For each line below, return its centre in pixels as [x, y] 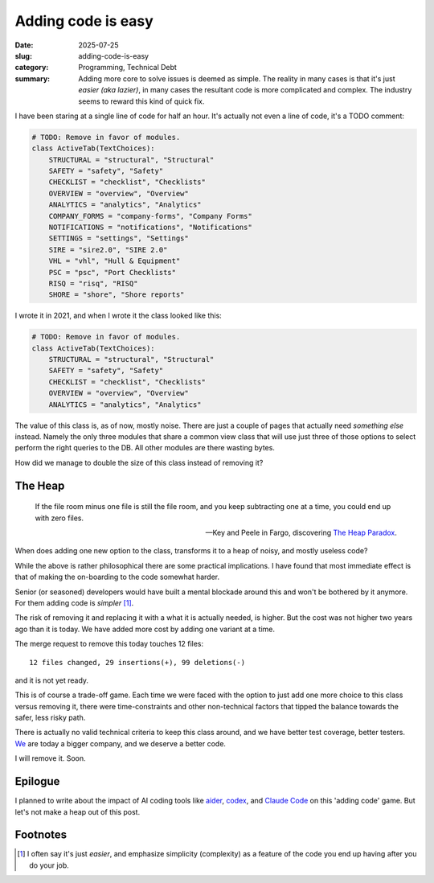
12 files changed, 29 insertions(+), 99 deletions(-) [137, 662]
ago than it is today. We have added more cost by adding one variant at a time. [145, 629]
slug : [23, 55]
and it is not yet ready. [51, 680]
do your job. [49, 865]
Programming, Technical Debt [127, 68]
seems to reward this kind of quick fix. [141, 101]
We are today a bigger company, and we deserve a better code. [121, 743]
